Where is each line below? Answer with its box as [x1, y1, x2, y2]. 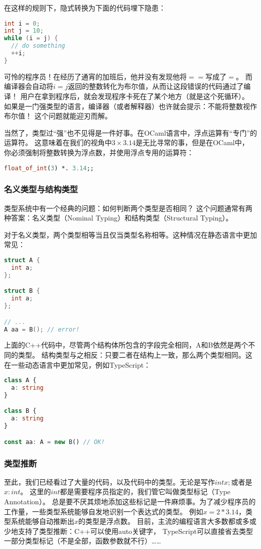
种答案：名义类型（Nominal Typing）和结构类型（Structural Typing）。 [4, 212, 233, 223]
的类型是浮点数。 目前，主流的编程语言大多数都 [78, 516, 235, 526]
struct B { [4, 287, 40, 295]
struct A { [4, 257, 40, 264]
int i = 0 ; [4, 20, 40, 27]
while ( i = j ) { [4, 35, 58, 42]
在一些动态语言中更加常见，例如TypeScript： [4, 359, 151, 370]
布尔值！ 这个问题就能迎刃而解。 [4, 111, 112, 121]
